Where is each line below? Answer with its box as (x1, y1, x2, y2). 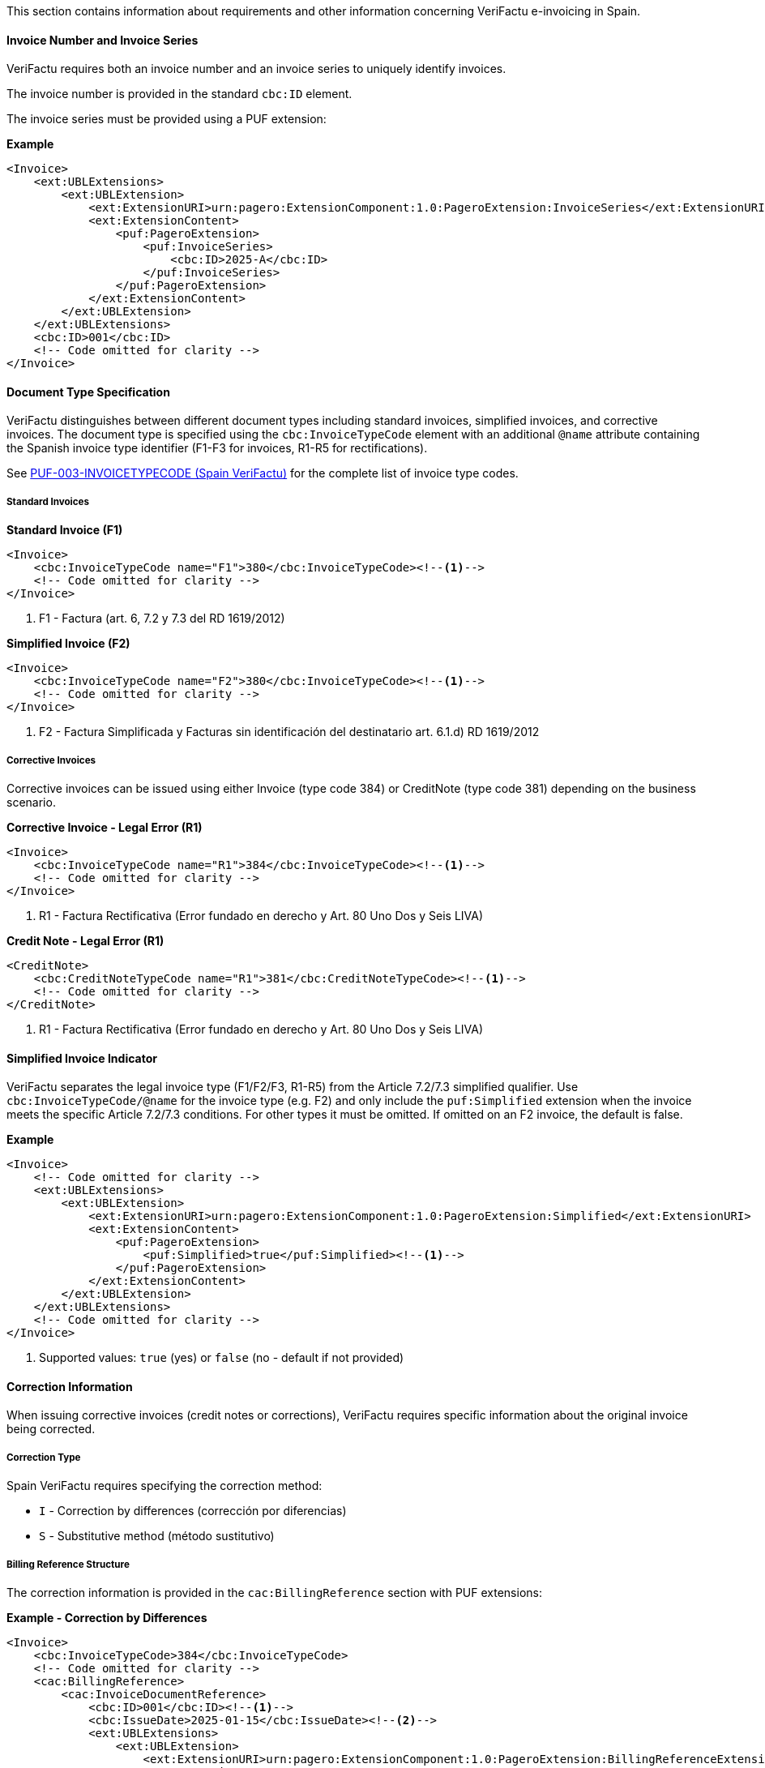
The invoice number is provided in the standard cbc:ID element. (6, 87, 353, 101)
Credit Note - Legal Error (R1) (6, 934, 165, 948)
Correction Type (6, 1451, 81, 1463)
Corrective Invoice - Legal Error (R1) (6, 820, 203, 834)
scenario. (6, 795, 56, 809)
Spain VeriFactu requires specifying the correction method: (6, 1479, 323, 1493)
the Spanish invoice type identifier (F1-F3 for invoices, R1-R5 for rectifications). (6, 441, 428, 456)
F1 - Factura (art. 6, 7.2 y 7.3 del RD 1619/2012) (39, 611, 285, 626)
